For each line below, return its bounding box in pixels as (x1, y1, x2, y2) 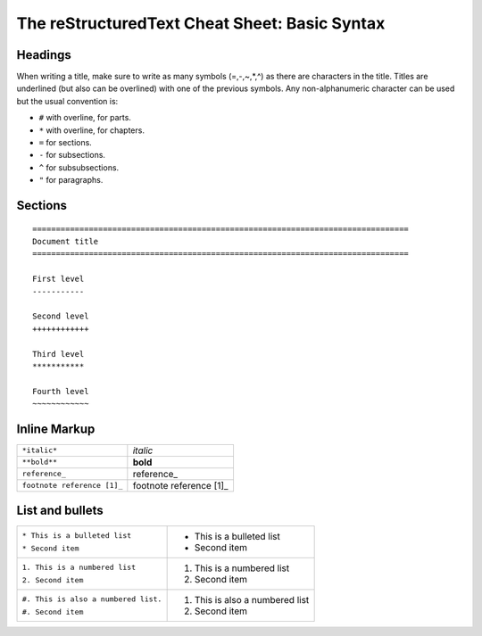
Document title (32, 236, 99, 246)
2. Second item (21, 575, 84, 585)
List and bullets (16, 503, 104, 518)
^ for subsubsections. (38, 161, 120, 173)
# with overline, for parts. (38, 112, 131, 123)
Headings (16, 47, 71, 62)
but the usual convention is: (16, 95, 119, 106)
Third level (32, 349, 85, 359)
